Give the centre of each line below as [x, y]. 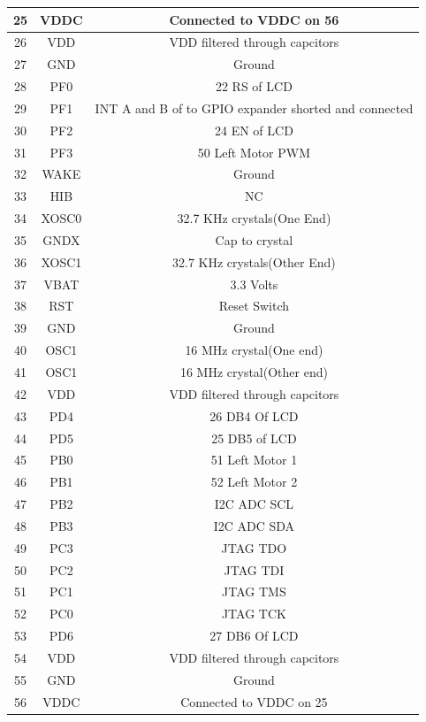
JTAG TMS [254, 591]
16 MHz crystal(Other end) [254, 372]
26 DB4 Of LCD [254, 415]
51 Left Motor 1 [254, 460]
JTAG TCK [254, 614]
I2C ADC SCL [254, 504]
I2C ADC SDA [254, 525]
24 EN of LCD [254, 130]
